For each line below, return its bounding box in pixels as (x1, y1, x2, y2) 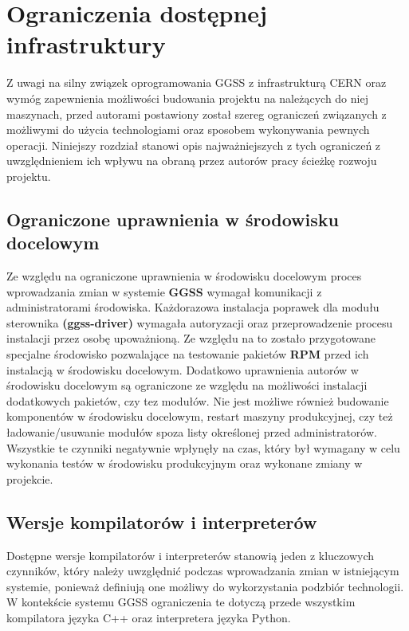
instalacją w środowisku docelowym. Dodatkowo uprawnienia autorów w (6, 361, 359, 378)
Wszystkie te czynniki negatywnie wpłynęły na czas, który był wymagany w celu (6, 439, 400, 456)
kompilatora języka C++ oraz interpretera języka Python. (6, 609, 291, 625)
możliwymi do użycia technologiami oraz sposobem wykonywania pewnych (6, 121, 370, 138)
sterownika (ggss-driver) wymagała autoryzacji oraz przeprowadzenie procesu (6, 314, 393, 331)
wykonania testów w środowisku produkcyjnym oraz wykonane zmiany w (6, 455, 363, 472)
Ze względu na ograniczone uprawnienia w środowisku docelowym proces (6, 268, 362, 284)
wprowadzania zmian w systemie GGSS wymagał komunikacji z (6, 283, 322, 300)
